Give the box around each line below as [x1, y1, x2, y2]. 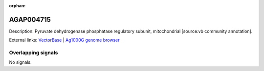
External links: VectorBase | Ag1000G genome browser [9, 37, 120, 43]
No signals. [9, 59, 32, 65]
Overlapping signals [9, 49, 58, 56]
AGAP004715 [9, 15, 51, 24]
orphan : [9, 3, 26, 8]
